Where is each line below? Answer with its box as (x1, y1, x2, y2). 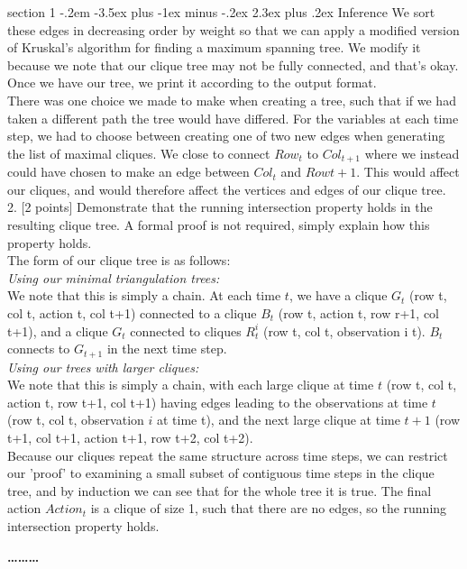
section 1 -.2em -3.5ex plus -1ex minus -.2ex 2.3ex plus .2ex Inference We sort (7, 3, 435, 21)
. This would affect (356, 162, 460, 181)
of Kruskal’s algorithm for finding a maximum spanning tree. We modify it (7, 38, 421, 57)
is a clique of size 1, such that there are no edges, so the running (90, 499, 447, 518)
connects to (7, 339, 70, 358)
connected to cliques (130, 321, 242, 340)
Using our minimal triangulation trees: (7, 268, 220, 287)
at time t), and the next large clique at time (156, 410, 400, 429)
